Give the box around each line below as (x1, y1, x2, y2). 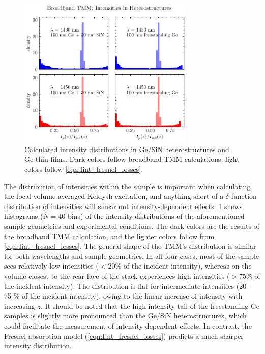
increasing (4, 300, 35, 311)
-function (229, 191, 257, 201)
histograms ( (4, 211, 43, 221)
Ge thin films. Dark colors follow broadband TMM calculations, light (24, 154, 240, 164)
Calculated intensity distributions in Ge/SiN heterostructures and (24, 143, 229, 154)
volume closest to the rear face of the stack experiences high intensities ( (4, 271, 230, 281)
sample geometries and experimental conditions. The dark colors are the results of (4, 221, 259, 231)
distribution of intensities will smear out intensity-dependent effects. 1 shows (4, 200, 243, 211)
